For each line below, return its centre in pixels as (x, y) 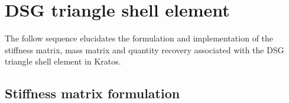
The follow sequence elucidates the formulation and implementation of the (139, 38)
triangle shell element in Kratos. (63, 61)
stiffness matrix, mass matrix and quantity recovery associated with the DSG (144, 49)
